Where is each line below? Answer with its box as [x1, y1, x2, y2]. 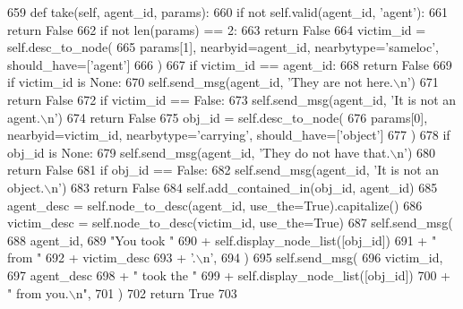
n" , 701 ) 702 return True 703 [75, 283, 237, 302]
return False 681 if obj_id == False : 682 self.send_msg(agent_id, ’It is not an [7, 160, 440, 179]
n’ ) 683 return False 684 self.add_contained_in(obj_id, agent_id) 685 [51, 177, 438, 196]
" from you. [7, 283, 69, 302]
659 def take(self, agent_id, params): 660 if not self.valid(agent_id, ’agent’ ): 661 [7, 3, 448, 21]
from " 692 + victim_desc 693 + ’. [7, 248, 196, 267]
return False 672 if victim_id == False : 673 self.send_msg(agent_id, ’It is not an [7, 90, 457, 108]
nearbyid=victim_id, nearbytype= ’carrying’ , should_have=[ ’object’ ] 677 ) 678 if [7, 125, 450, 144]
